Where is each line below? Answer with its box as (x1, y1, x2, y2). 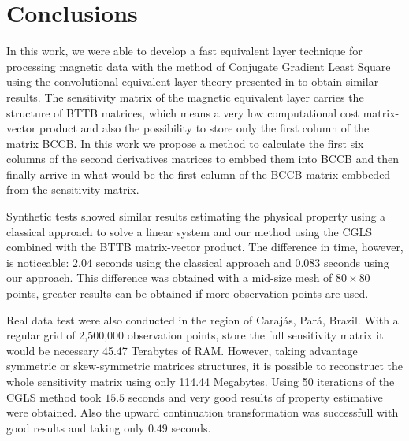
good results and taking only (6, 419, 145, 435)
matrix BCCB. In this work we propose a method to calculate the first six (6, 135, 364, 151)
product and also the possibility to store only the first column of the (39, 120, 370, 136)
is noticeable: (6, 254, 69, 270)
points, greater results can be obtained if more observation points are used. (6, 285, 369, 302)
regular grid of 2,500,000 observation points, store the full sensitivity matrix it (6, 327, 384, 343)
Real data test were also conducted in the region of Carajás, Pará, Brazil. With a (6, 311, 399, 328)
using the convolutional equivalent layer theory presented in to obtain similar (6, 73, 379, 90)
